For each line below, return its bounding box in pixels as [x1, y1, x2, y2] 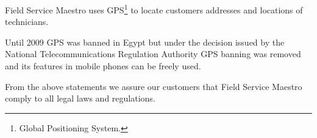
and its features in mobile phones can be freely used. [5, 60, 201, 72]
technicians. [5, 15, 49, 28]
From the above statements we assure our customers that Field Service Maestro [5, 80, 302, 92]
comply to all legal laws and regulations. [5, 92, 155, 105]
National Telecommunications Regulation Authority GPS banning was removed [5, 47, 301, 60]
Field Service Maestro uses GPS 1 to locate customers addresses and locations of [5, 2, 303, 16]
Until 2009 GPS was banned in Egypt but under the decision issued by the [5, 35, 285, 48]
